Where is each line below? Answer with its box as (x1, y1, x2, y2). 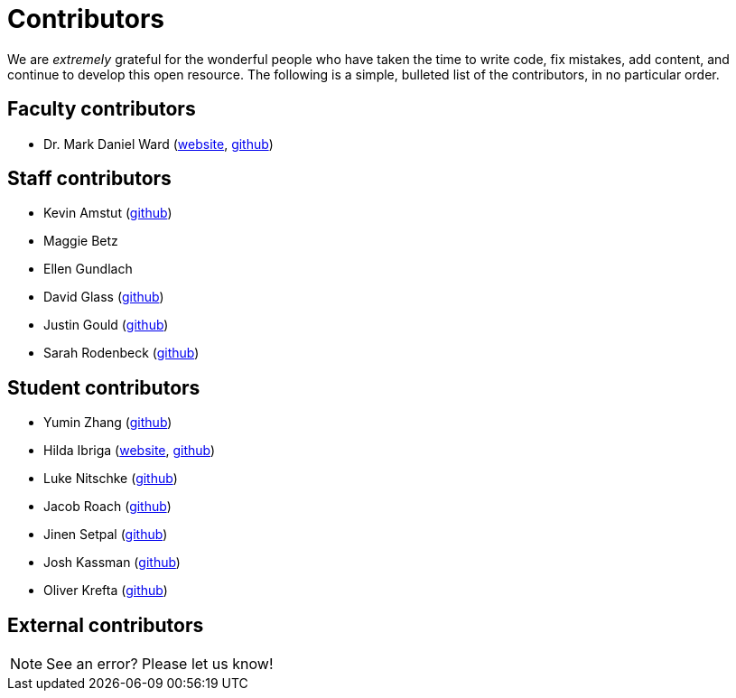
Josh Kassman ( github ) (43, 554, 181, 571)
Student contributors (7, 376, 200, 399)
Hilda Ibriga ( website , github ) (43, 442, 216, 459)
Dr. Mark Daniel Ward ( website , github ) (43, 135, 274, 152)
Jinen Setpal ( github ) (43, 526, 168, 543)
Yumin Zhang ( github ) (43, 414, 172, 431)
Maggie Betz (43, 233, 118, 249)
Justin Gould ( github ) (43, 317, 169, 333)
